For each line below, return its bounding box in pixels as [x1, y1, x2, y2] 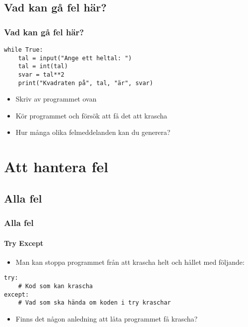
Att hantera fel [4, 156, 109, 177]
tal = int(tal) [18, 63, 68, 70]
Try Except [4, 237, 44, 248]
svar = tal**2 [18, 71, 64, 78]
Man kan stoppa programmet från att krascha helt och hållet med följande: [15, 256, 245, 267]
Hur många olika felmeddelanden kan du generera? [15, 127, 171, 137]
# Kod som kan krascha [18, 283, 93, 290]
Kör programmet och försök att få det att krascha [15, 110, 168, 120]
